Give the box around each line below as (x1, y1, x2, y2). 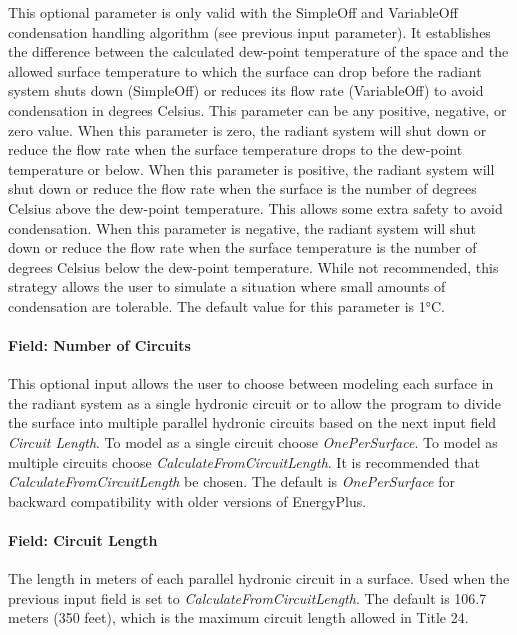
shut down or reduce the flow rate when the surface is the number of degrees (8, 178, 477, 199)
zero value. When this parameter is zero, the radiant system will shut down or (8, 119, 487, 140)
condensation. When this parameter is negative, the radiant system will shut (8, 217, 477, 238)
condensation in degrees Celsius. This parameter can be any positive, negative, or (8, 99, 507, 120)
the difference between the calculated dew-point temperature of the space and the (8, 41, 509, 62)
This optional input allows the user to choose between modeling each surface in (8, 373, 494, 394)
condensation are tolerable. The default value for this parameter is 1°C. (8, 295, 445, 316)
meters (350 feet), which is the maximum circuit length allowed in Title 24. (8, 607, 469, 628)
